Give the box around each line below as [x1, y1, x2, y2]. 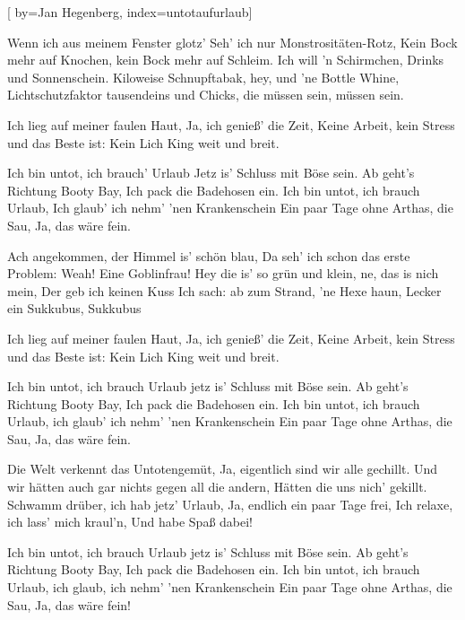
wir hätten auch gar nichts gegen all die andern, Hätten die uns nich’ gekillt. [7, 477, 427, 496]
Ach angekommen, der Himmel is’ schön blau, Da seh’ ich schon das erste [7, 246, 410, 265]
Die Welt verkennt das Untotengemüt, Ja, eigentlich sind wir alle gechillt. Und [7, 459, 438, 478]
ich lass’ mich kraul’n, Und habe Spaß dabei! [7, 512, 254, 531]
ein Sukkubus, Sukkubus [7, 299, 142, 318]
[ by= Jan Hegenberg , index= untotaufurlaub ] [7, 3, 253, 21]
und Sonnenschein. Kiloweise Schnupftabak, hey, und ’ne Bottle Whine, [7, 67, 400, 86]
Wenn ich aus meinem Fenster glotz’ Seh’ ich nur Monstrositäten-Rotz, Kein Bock [7, 32, 458, 51]
